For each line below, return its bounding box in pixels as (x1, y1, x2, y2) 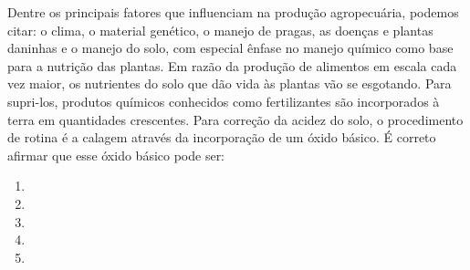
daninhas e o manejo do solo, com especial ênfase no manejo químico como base (7, 38, 454, 57)
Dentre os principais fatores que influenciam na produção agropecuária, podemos (7, 3, 459, 21)
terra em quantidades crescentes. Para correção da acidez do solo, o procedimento (7, 109, 464, 129)
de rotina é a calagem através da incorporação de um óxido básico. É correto (7, 128, 436, 147)
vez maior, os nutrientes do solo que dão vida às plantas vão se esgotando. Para (7, 74, 452, 93)
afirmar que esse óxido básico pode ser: (7, 145, 225, 164)
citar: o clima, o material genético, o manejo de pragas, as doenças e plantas (7, 20, 433, 39)
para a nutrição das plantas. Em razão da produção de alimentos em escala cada (7, 56, 457, 75)
